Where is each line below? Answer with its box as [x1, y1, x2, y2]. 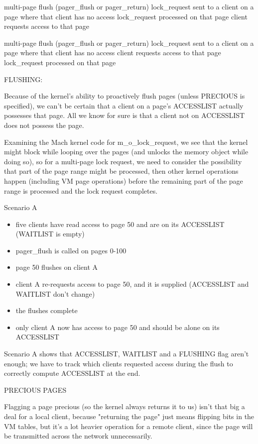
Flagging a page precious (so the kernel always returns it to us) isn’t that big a [4, 401, 245, 412]
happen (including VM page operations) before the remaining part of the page [4, 175, 243, 186]
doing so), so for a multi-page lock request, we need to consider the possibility [4, 156, 242, 166]
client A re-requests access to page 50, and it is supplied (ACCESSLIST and [15, 279, 249, 289]
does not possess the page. [4, 119, 84, 130]
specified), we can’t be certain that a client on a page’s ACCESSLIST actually [4, 100, 244, 111]
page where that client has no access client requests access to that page [4, 47, 221, 58]
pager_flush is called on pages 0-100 [15, 245, 127, 255]
